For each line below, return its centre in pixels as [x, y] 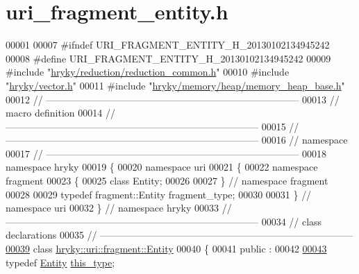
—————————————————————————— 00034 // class [164, 221]
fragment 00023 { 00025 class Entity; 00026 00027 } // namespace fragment [167, 181]
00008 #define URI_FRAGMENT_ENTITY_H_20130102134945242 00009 [168, 58]
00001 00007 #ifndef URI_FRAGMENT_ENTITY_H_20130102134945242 [168, 45]
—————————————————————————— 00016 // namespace [177, 140]
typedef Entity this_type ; [60, 262]
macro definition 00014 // [60, 113]
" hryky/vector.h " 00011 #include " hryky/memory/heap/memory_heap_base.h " [175, 85]
